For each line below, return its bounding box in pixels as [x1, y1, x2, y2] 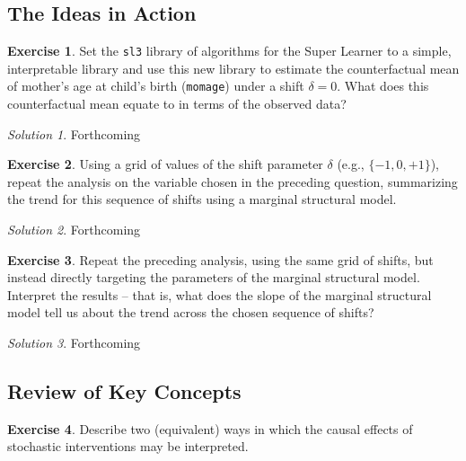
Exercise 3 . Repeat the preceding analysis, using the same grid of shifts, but [7, 250, 434, 269]
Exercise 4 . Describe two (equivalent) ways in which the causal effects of [7, 419, 413, 438]
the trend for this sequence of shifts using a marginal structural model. [7, 190, 397, 208]
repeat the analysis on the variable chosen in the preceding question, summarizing [7, 172, 458, 191]
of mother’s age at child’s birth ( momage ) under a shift [7, 76, 304, 95]
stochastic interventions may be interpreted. [7, 437, 249, 456]
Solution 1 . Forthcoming [7, 124, 141, 143]
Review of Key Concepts [7, 377, 242, 405]
